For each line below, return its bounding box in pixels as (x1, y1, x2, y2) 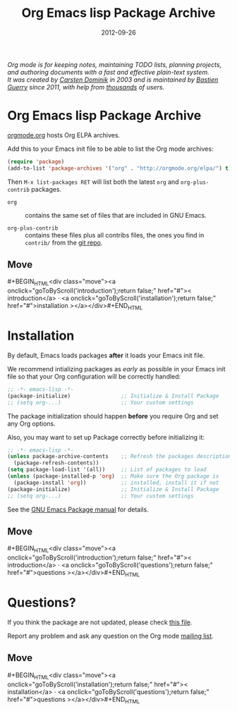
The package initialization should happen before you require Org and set (7, 412, 219, 420)
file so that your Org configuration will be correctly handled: (7, 372, 181, 381)
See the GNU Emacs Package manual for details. (7, 505, 150, 514)
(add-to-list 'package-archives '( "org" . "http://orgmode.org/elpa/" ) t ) (7, 164, 232, 172)
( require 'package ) (7, 158, 65, 165)
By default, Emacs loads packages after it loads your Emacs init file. (7, 351, 205, 359)
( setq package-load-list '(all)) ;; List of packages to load (7, 466, 207, 474)
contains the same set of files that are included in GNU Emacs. (25, 211, 207, 219)
